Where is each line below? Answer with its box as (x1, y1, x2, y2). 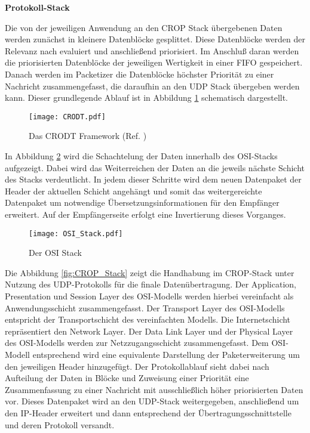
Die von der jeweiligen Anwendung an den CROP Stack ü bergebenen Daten (5, 21, 283, 33)
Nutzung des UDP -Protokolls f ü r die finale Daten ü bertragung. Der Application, (5, 278, 296, 290)
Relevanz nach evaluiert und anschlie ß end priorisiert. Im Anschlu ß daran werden (5, 44, 299, 57)
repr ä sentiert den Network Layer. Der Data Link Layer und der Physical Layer (5, 324, 293, 337)
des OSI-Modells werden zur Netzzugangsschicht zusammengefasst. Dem (5, 336, 269, 349)
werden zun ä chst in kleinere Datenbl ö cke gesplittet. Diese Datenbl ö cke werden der (5, 33, 306, 45)
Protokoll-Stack (5, 1, 70, 13)
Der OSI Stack (29, 246, 82, 259)
